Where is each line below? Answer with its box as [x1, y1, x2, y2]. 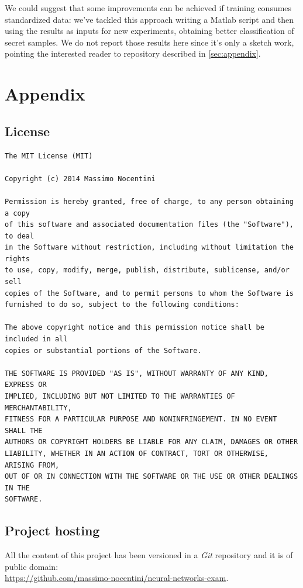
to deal [5, 231, 35, 240]
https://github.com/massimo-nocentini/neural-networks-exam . [5, 572, 229, 584]
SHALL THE [5, 426, 43, 435]
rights [5, 254, 30, 263]
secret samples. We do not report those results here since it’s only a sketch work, [5, 36, 294, 48]
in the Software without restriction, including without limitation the [5, 243, 294, 252]
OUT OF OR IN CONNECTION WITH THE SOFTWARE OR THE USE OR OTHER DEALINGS [5, 472, 298, 481]
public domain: [5, 560, 58, 572]
